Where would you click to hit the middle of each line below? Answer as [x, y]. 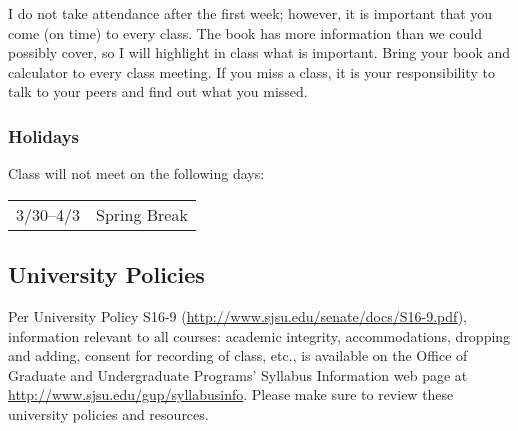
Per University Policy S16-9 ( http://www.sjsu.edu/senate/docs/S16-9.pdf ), [238, 315]
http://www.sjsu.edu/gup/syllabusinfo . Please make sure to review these [231, 394]
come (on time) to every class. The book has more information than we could [245, 32]
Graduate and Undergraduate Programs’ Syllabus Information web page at [238, 374]
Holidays [43, 135]
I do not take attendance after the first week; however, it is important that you [250, 13]
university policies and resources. [108, 413]
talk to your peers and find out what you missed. [158, 91]
